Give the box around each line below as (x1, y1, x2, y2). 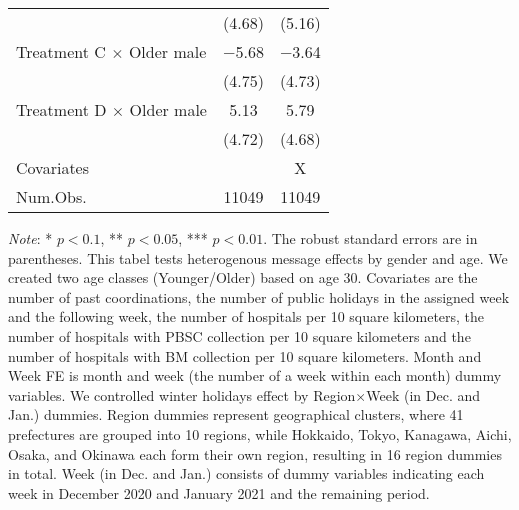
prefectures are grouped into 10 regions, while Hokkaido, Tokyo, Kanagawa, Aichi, (8, 423, 512, 444)
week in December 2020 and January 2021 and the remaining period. (8, 482, 430, 503)
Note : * (8, 228, 53, 248)
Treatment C (16, 40, 106, 63)
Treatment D (16, 98, 107, 121)
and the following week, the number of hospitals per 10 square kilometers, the (8, 306, 485, 327)
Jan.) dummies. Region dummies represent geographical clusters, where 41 (8, 404, 464, 425)
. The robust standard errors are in (263, 228, 478, 248)
